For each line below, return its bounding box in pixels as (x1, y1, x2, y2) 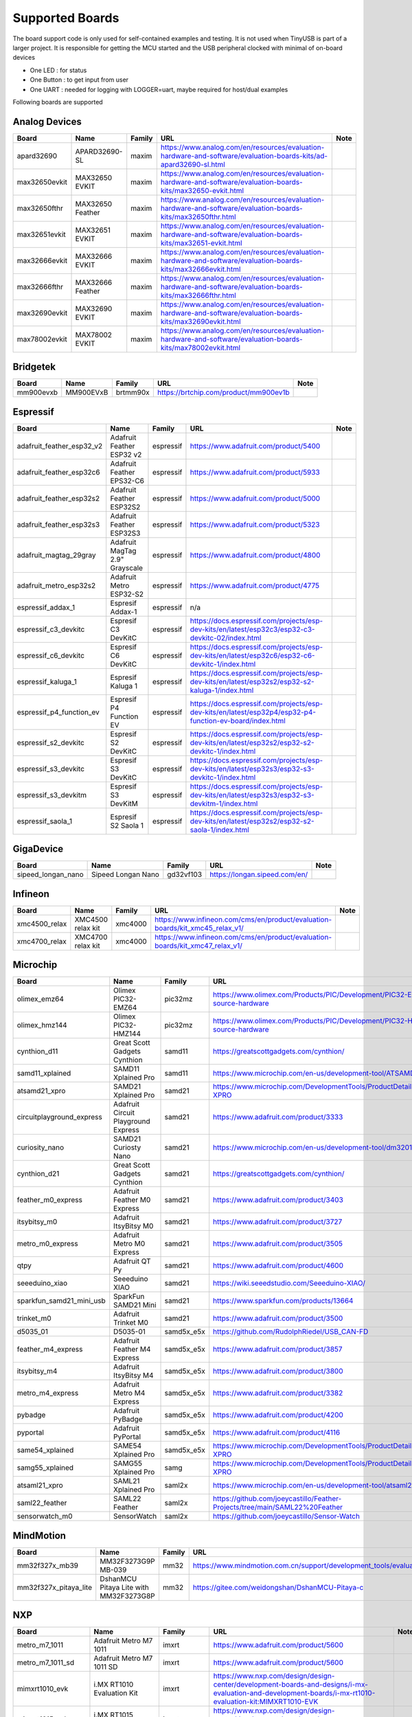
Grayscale (110, 563, 144, 573)
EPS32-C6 (110, 476, 144, 486)
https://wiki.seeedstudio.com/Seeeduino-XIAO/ (213, 1278, 365, 1288)
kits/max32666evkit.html (160, 264, 241, 274)
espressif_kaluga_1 (16, 676, 77, 686)
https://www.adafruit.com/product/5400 (190, 441, 321, 451)
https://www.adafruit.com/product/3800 (213, 1367, 343, 1376)
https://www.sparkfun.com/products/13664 (213, 1296, 354, 1306)
